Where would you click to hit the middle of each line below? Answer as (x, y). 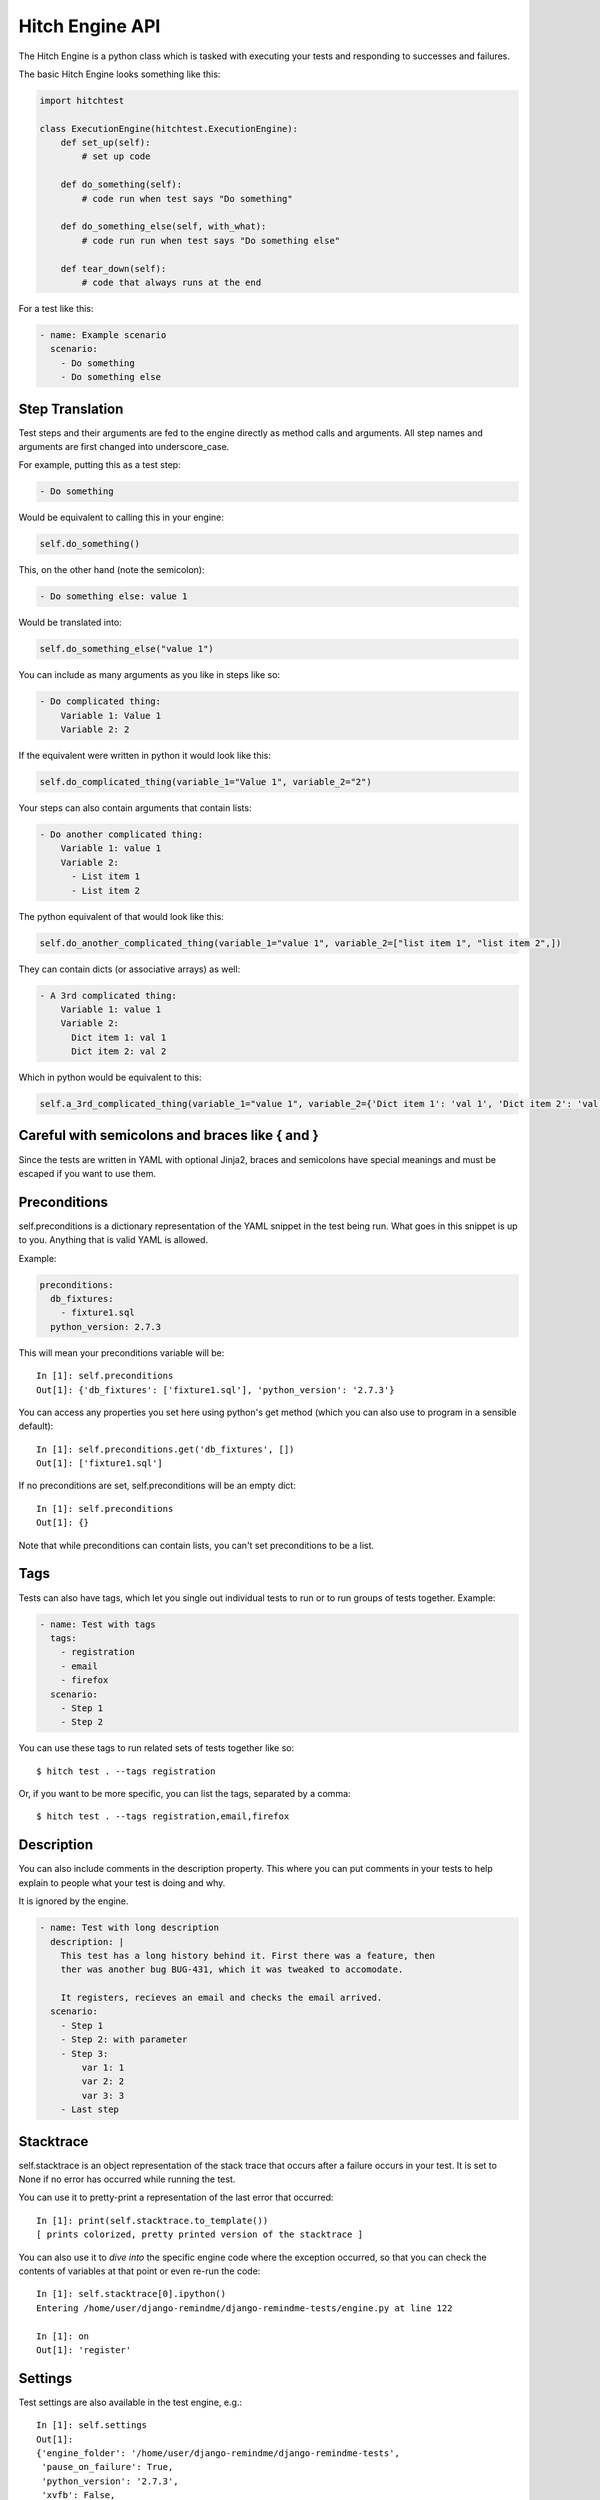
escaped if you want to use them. (87, 1173)
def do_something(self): (121, 184)
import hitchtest (82, 100)
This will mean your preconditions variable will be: (121, 1352)
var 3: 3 (103, 2095)
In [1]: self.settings (92, 2425)
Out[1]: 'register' (84, 2349)
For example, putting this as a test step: (99, 465)
